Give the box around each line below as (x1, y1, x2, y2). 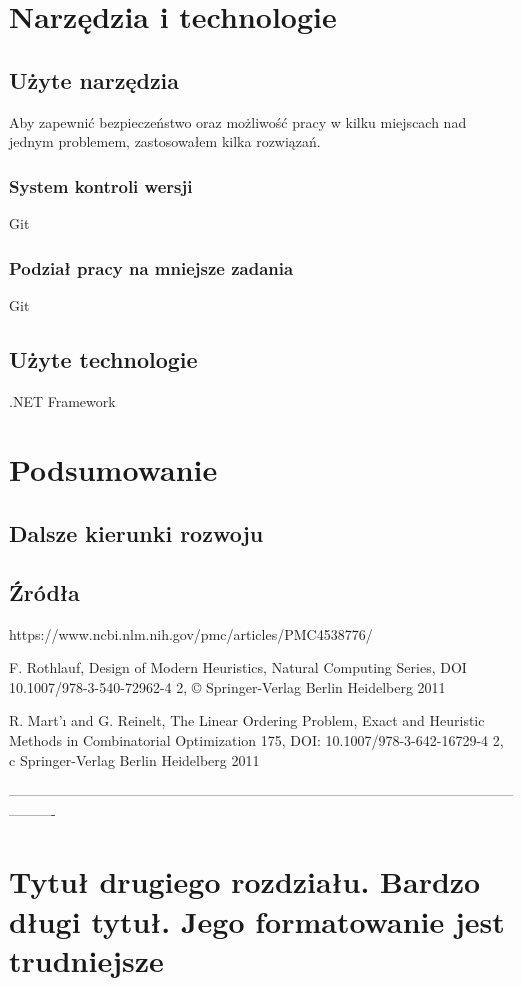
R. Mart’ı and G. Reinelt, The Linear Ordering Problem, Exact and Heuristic (9, 710, 485, 731)
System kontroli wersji (9, 173, 193, 198)
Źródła (9, 576, 80, 607)
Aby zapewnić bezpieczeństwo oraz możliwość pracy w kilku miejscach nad (9, 111, 467, 132)
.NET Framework (9, 390, 116, 411)
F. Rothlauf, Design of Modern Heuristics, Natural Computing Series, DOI (9, 657, 467, 678)
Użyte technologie (9, 343, 198, 374)
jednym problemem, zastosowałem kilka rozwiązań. (9, 131, 321, 152)
